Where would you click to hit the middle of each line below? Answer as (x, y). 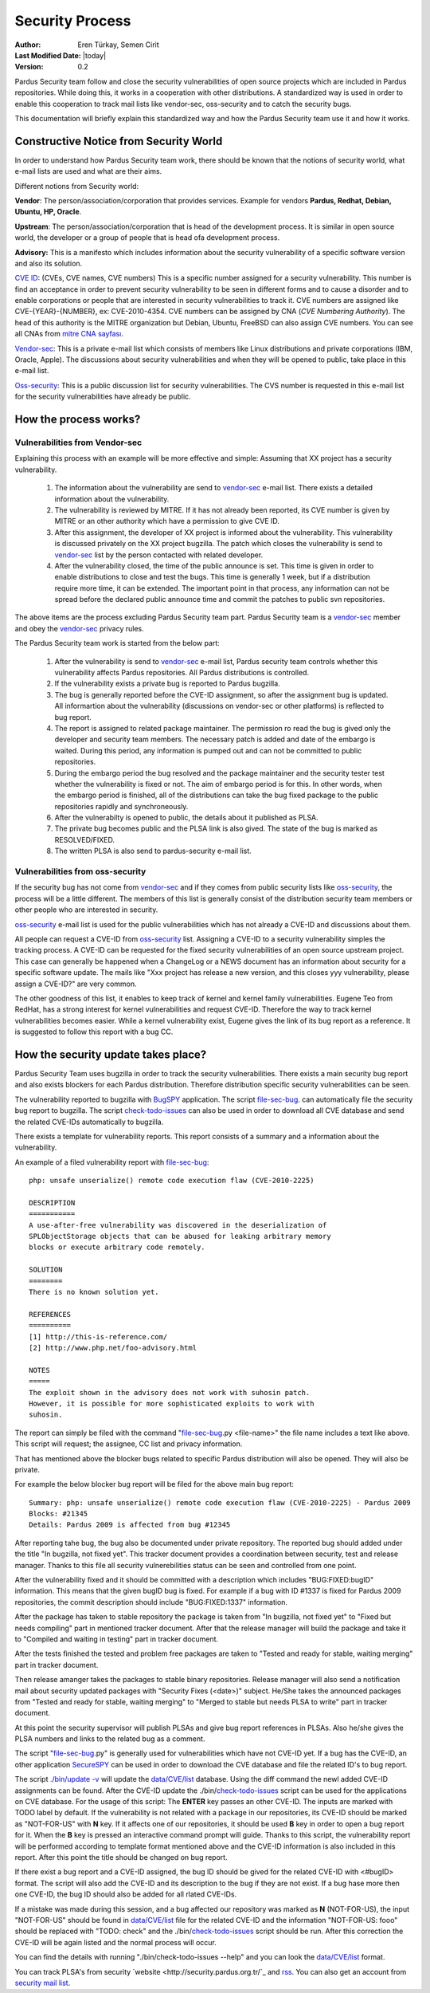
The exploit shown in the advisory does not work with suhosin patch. (170, 1392)
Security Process (73, 21)
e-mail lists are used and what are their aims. (88, 171)
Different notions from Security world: (77, 186)
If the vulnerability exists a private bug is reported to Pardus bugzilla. (167, 684)
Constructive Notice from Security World (119, 141)
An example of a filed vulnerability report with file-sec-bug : (112, 1162)
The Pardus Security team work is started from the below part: (117, 643)
